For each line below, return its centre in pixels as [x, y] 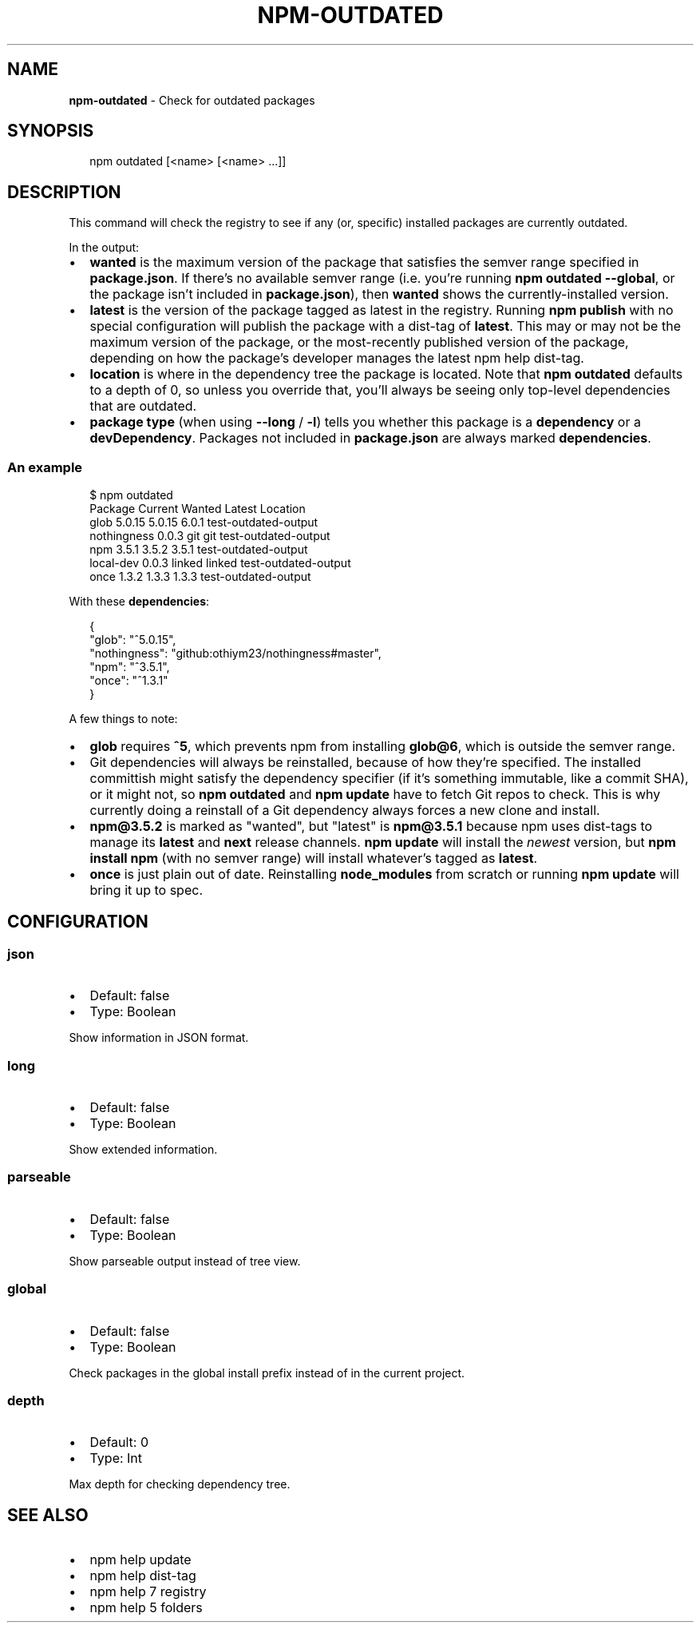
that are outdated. [143, 406]
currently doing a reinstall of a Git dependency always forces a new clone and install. [345, 811]
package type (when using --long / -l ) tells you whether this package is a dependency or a [365, 422]
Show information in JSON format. [159, 1038]
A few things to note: [123, 719]
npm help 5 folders [146, 1608]
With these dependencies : [139, 602]
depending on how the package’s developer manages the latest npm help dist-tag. [337, 358]
